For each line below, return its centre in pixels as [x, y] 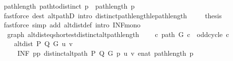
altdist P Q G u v [43, 43]
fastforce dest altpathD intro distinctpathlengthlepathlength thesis [113, 15]
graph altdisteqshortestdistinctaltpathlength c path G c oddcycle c [118, 34]
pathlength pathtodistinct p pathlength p [69, 6]
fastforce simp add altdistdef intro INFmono [72, 25]
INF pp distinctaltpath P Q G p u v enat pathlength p [105, 53]
